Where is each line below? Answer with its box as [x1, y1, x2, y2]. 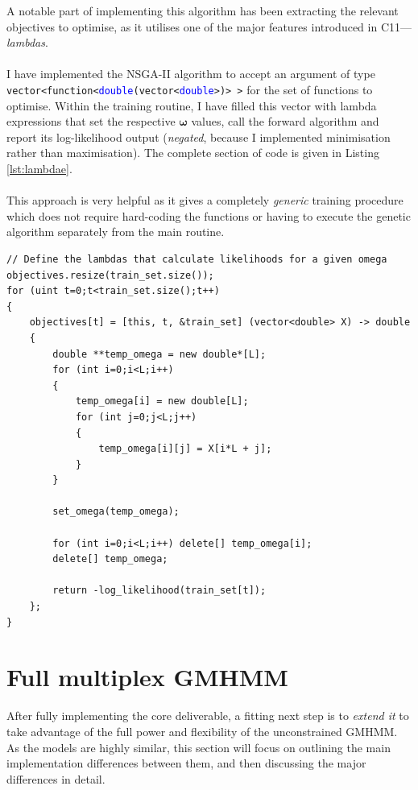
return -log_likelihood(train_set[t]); [52, 585, 267, 597]
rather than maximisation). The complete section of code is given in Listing [6, 144, 379, 161]
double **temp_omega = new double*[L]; [52, 348, 267, 360]
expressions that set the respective [6, 113, 176, 130]
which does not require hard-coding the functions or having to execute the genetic [6, 207, 411, 224]
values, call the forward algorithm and [191, 113, 379, 130]
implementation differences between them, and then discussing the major [6, 755, 366, 771]
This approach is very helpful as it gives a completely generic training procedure [6, 192, 404, 209]
